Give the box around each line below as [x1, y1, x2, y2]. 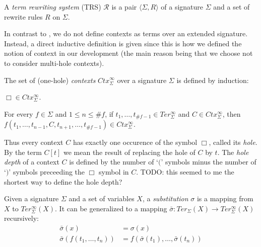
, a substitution [142, 193, 188, 204]
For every [4, 108, 33, 119]
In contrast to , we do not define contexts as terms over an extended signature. [4, 28, 248, 39]
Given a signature [4, 193, 59, 204]
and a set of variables [69, 193, 135, 204]
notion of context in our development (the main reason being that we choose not [4, 48, 253, 58]
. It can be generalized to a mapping [55, 203, 167, 213]
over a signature [117, 74, 167, 85]
